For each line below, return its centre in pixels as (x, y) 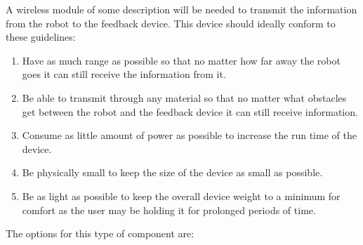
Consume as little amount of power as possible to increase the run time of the (189, 135)
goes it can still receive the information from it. (124, 74)
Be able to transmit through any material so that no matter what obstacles (184, 97)
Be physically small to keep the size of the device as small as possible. (172, 172)
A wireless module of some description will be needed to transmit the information (181, 9)
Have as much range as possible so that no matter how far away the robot (181, 60)
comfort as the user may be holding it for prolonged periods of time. (169, 210)
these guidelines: (41, 37)
